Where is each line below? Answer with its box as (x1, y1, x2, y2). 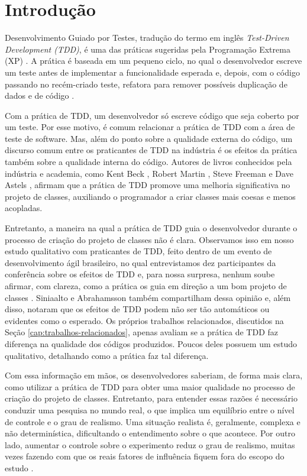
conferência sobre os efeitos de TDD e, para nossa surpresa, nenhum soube (5, 268, 275, 280)
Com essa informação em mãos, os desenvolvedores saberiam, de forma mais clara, (5, 369, 303, 381)
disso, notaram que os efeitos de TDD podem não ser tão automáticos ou (5, 303, 270, 315)
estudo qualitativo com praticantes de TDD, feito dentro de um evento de (5, 245, 272, 257)
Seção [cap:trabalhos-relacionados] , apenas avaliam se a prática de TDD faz (5, 326, 279, 338)
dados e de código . (5, 89, 75, 102)
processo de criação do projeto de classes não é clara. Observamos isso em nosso (5, 233, 294, 245)
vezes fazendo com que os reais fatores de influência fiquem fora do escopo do (5, 450, 285, 462)
